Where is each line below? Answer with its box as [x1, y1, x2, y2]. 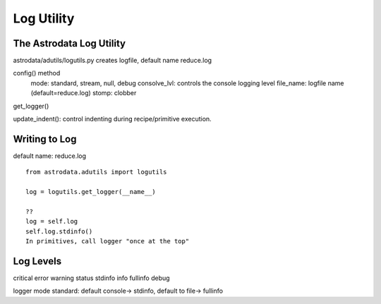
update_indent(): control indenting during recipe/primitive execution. [13, 115, 212, 123]
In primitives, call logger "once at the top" [25, 237, 190, 245]
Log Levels [13, 255, 62, 267]
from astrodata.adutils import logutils [25, 168, 167, 176]
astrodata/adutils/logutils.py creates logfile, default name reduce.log [13, 56, 212, 65]
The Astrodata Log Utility [13, 37, 126, 49]
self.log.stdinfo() [25, 227, 93, 236]
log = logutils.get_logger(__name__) [25, 188, 157, 196]
